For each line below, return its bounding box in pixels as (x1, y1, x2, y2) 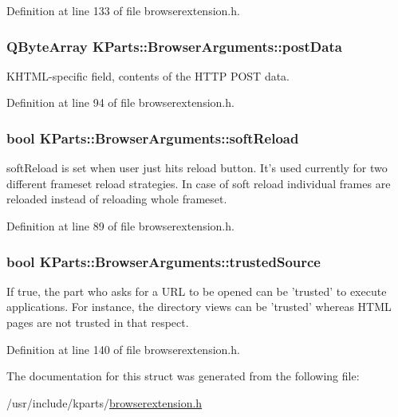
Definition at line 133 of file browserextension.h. (6, 2, 240, 18)
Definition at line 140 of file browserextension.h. (6, 340, 240, 357)
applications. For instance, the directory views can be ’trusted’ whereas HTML (6, 298, 392, 315)
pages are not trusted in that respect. (6, 314, 189, 330)
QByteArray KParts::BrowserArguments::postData (6, 36, 342, 56)
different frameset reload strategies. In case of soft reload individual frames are (6, 175, 391, 191)
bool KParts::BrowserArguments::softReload (6, 128, 299, 148)
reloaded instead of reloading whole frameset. (6, 191, 227, 207)
